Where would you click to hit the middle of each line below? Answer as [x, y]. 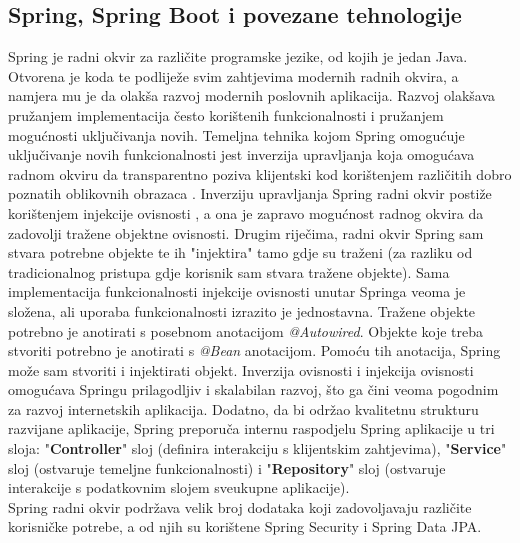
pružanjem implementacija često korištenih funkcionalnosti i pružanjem [226, 114]
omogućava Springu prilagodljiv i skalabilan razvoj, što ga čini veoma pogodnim [253, 389]
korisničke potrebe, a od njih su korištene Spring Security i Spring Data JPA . [245, 526]
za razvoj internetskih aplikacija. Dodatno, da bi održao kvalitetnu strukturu [243, 408]
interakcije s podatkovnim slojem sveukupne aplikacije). [179, 487]
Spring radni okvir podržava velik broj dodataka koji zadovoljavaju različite [240, 506]
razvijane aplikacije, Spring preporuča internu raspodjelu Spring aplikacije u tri [251, 428]
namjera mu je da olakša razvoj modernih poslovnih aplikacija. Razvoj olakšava [252, 95]
